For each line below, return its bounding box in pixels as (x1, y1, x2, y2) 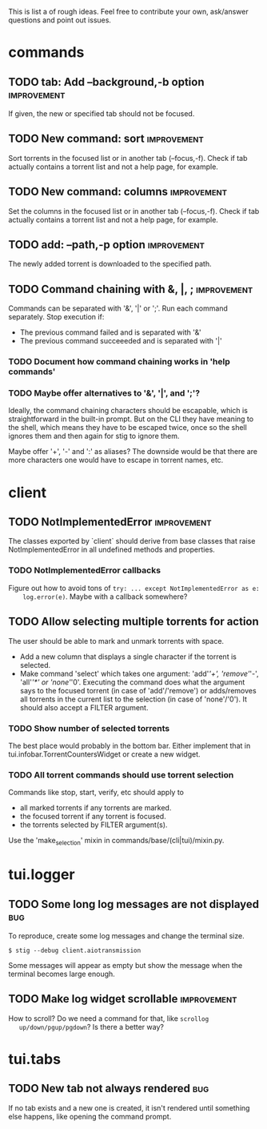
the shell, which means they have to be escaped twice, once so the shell (8, 423, 248, 432)
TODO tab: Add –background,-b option (8, 75, 205, 89)
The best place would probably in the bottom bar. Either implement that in (8, 741, 251, 750)
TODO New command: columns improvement (8, 185, 228, 199)
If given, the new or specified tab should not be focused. (8, 109, 195, 119)
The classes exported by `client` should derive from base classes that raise (8, 536, 256, 546)
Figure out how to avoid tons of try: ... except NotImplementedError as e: (8, 583, 260, 593)
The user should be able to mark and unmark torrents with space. (8, 636, 225, 645)
